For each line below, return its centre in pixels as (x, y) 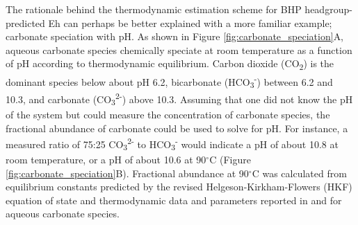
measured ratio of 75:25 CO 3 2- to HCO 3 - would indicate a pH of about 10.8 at (172, 144)
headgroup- (328, 9)
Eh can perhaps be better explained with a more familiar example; (190, 22)
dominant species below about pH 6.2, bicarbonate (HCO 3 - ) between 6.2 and (169, 81)
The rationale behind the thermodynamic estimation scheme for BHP (154, 9)
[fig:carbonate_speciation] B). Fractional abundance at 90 (127, 173)
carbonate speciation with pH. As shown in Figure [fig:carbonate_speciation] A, (175, 36)
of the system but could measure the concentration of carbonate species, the (168, 115)
